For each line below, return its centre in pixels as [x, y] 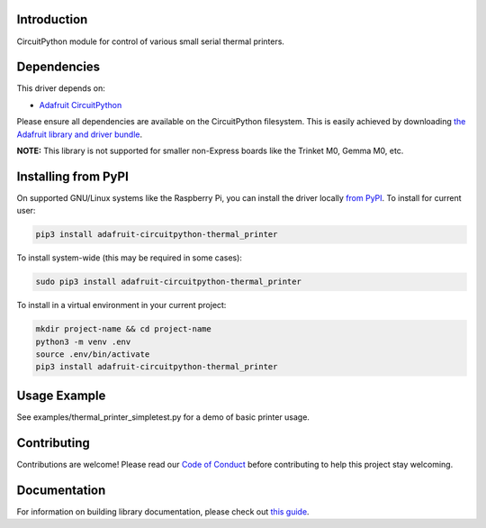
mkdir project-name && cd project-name [123, 329]
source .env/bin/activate [93, 354]
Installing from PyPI [73, 176]
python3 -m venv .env [83, 341]
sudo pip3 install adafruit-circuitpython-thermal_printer [168, 282]
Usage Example [61, 395]
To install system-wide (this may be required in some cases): [130, 258]
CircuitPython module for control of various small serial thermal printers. [151, 41]
